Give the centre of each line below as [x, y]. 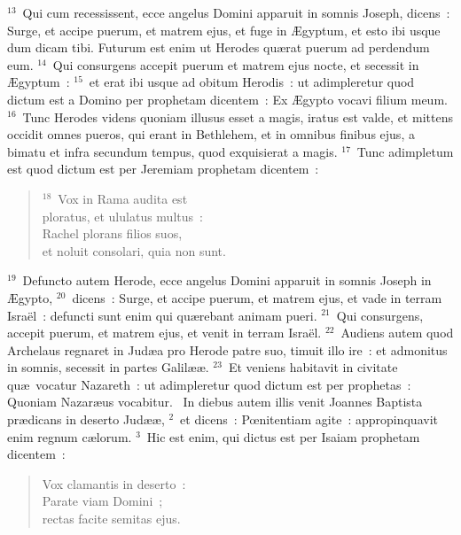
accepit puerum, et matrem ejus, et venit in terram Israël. [164, 333]
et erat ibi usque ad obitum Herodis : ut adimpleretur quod [252, 82]
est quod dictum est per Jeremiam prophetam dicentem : [163, 169]
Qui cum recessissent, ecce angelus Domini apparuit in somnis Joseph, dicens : [236, 12]
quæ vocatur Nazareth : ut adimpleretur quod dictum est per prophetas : [209, 384]
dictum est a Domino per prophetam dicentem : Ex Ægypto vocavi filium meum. [227, 99]
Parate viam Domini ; [102, 501]
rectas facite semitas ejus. [111, 519]
